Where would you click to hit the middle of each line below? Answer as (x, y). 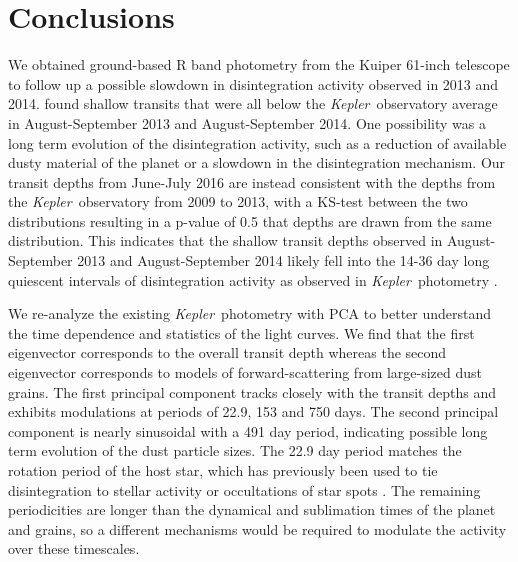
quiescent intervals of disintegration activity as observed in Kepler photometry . (253, 279)
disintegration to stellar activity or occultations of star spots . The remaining (244, 489)
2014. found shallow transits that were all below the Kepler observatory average (253, 103)
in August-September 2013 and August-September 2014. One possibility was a (247, 122)
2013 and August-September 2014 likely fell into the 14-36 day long (283, 260)
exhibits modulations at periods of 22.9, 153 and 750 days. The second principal (253, 411)
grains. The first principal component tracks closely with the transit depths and (252, 391)
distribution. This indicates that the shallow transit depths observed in (225, 240)
